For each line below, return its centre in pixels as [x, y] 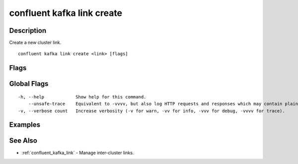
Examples [25, 125]
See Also [23, 141]
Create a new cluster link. [35, 43]
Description [28, 31]
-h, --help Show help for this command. [82, 97]
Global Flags [29, 84]
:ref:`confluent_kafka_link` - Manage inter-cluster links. [78, 153]
